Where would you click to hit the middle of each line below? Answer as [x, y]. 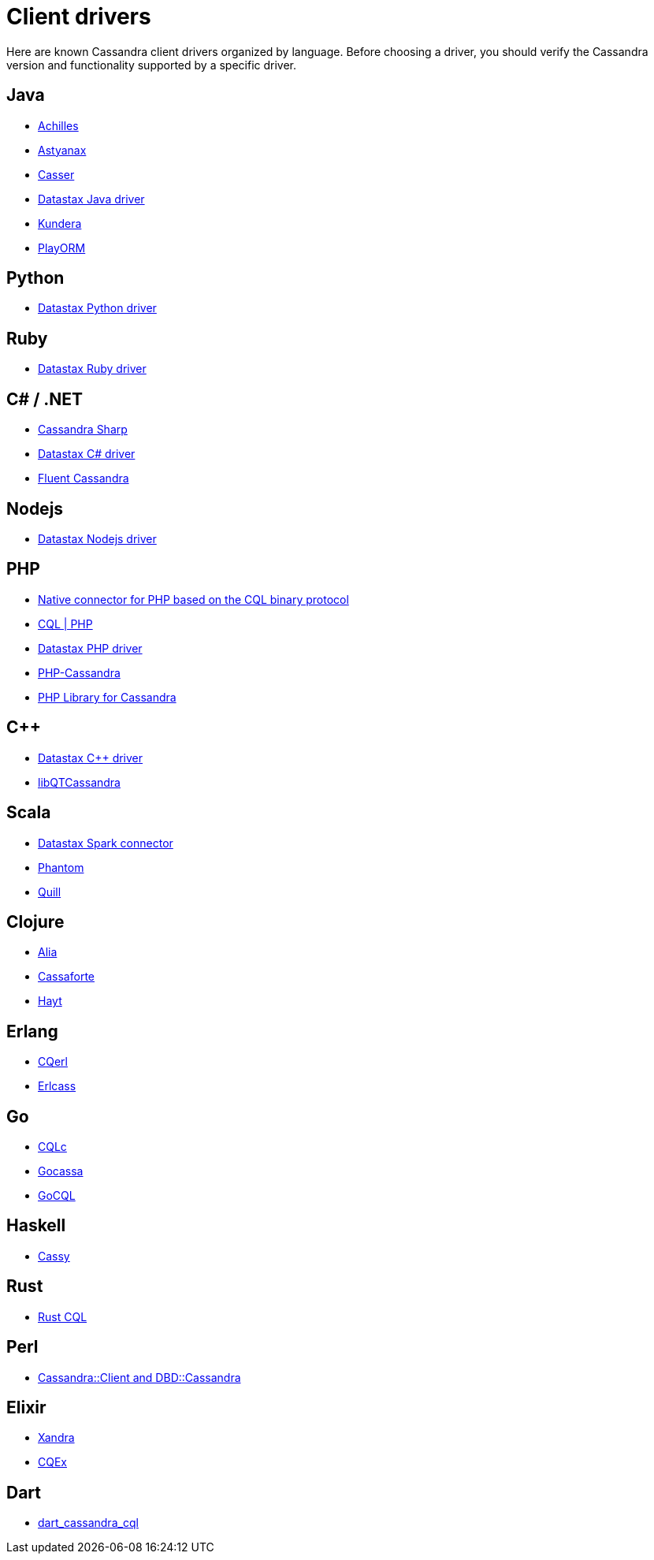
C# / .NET [45, 399]
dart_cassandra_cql [88, 1523]
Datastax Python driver [97, 308]
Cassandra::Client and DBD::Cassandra [139, 1377]
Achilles [58, 125]
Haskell [36, 1226]
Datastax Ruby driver [92, 369]
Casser [56, 174]
